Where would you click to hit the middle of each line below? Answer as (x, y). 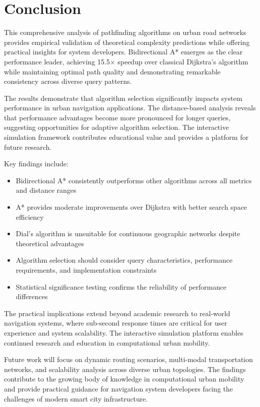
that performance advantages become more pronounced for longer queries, (117, 117)
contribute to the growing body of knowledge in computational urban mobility (124, 379)
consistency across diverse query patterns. (68, 81)
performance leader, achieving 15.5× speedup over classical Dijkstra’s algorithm (126, 61)
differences (32, 296)
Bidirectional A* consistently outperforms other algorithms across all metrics (134, 180)
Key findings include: (36, 164)
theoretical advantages (50, 243)
